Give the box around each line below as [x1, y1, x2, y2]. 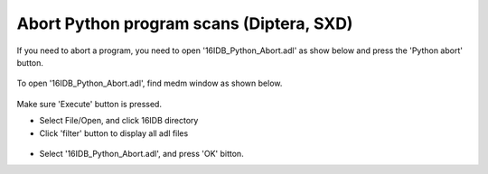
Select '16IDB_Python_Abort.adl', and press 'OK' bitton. [39, 148, 244, 159]
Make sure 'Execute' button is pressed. [16, 98, 163, 109]
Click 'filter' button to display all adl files [39, 127, 189, 139]
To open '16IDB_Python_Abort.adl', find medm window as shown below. [16, 78, 283, 89]
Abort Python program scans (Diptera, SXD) [16, 14, 353, 33]
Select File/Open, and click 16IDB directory [39, 115, 199, 126]
